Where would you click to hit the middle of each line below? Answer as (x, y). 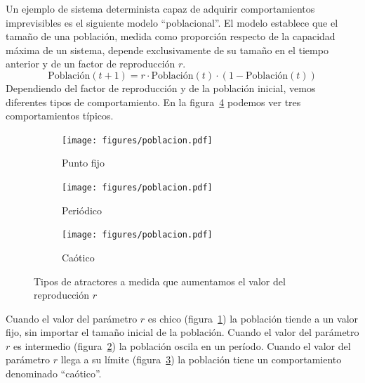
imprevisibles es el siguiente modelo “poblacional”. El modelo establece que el (172, 22)
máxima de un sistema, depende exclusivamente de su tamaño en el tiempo (167, 50)
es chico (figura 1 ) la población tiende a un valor (253, 318)
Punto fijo (83, 163)
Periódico (82, 210)
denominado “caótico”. (54, 374)
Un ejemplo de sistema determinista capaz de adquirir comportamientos (160, 8)
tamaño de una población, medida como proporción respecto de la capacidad (171, 36)
